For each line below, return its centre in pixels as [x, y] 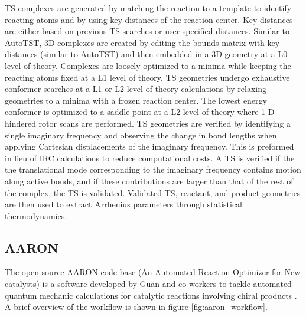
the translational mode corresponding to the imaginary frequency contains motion [153, 169]
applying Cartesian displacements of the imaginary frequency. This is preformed [149, 146]
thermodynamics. [36, 215]
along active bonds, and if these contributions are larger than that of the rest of [149, 181]
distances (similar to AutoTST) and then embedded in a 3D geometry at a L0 [146, 54]
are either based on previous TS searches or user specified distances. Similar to [147, 31]
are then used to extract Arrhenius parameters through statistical [123, 204]
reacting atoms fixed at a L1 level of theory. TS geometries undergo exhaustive [147, 77]
